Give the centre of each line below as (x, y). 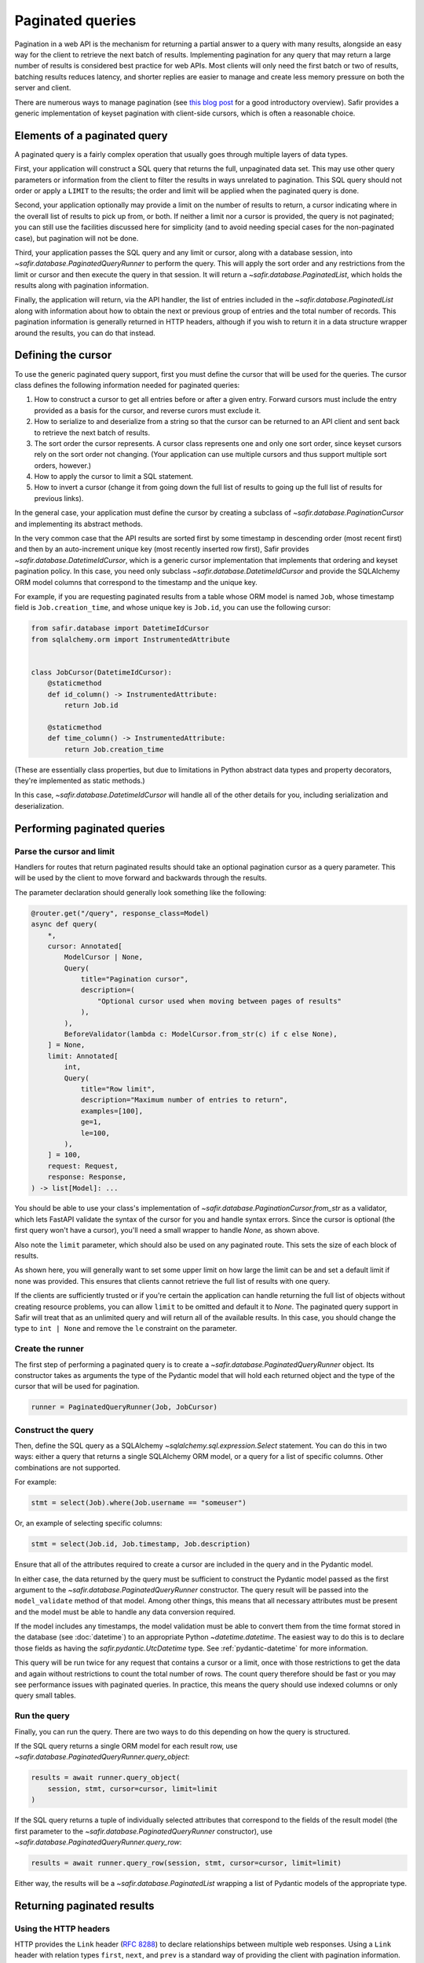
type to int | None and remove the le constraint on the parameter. (126, 1329)
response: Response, (87, 1177)
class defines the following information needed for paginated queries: (127, 385)
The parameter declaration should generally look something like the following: (141, 892)
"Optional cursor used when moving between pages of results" (219, 1001)
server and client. (43, 88)
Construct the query (54, 1430)
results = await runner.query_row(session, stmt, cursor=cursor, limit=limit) (186, 1862)
